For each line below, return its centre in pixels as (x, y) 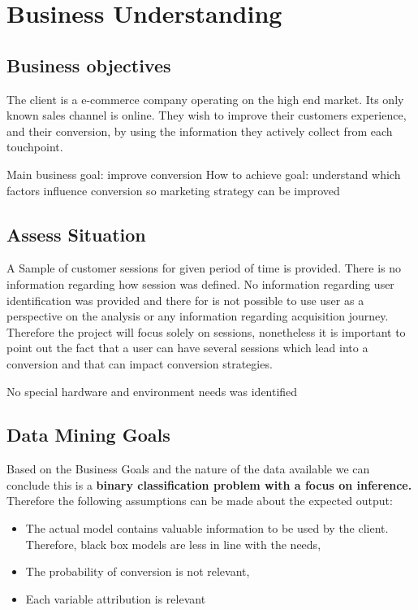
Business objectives (89, 65)
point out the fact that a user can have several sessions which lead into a (187, 348)
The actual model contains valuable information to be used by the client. (207, 528)
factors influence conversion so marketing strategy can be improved (173, 190)
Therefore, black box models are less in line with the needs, (173, 544)
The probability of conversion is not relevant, (138, 571)
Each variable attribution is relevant (116, 598)
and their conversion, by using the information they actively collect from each (200, 131)
